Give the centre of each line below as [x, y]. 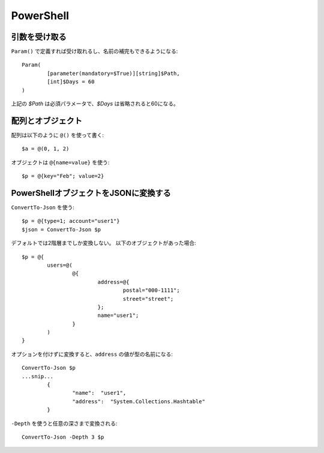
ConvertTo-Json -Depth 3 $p [63, 437]
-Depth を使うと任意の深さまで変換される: [64, 423]
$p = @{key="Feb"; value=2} [63, 176]
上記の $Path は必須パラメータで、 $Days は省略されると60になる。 [95, 104]
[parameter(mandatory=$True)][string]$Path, [113, 73]
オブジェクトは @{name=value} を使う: [60, 162]
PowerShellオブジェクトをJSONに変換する [91, 193]
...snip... [38, 376]
